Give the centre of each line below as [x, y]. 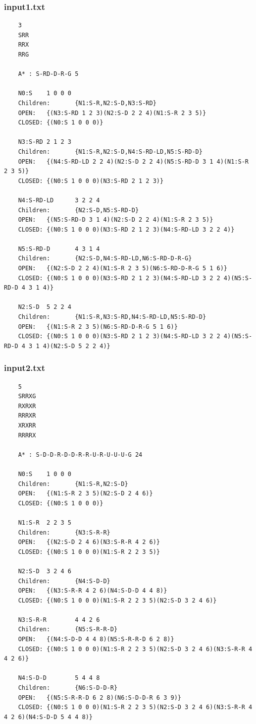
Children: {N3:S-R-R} [64, 532]
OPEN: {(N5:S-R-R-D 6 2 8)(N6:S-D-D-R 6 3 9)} [100, 697]
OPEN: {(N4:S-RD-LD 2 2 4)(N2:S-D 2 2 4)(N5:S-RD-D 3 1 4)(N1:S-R [133, 161]
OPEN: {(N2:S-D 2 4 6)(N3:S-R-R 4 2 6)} [89, 542]
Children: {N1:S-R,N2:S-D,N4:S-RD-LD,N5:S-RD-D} [110, 151]
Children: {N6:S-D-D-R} [68, 688]
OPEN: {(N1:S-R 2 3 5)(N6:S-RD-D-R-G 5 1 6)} [98, 327]
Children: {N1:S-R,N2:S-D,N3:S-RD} [87, 103]
